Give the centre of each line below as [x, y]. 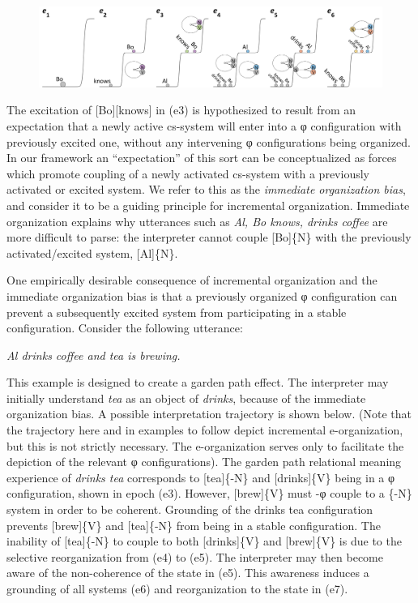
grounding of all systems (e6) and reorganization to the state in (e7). [177, 588]
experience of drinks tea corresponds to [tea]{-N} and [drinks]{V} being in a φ [201, 477]
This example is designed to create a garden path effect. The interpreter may [198, 382]
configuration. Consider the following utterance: [125, 328]
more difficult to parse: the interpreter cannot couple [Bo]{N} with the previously [209, 237]
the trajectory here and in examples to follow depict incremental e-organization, [205, 430]
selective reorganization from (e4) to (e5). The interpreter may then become [195, 556]
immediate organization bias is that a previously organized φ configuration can [202, 295]
